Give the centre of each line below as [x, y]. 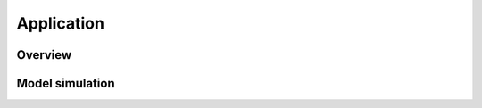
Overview [44, 55]
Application [60, 23]
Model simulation [66, 83]
